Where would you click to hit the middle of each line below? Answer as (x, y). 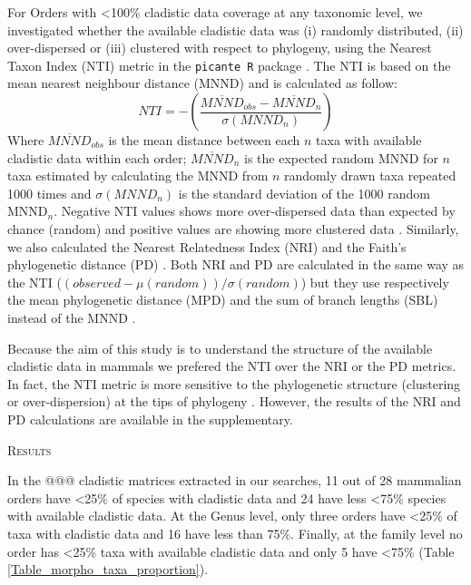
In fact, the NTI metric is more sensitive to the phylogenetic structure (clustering (234, 383)
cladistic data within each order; (97, 157)
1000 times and (49, 193)
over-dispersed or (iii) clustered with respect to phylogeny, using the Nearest (220, 48)
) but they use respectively (375, 282)
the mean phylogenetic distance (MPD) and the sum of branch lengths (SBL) (223, 300)
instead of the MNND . (72, 317)
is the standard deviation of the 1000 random (304, 193)
